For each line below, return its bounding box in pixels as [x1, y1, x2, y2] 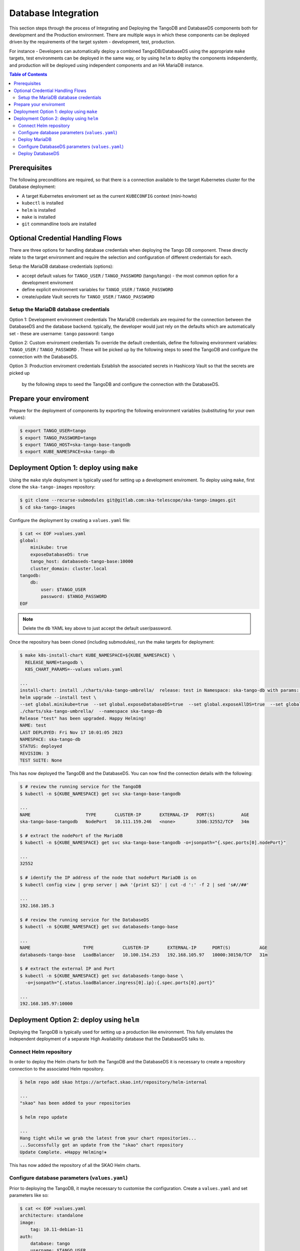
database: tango [30, 1241, 70, 1246]
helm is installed [21, 207, 56, 213]
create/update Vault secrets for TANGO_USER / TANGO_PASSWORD [21, 293, 155, 300]
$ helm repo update [19, 1114, 67, 1120]
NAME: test [19, 723, 46, 728]
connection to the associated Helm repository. [9, 1066, 104, 1072]
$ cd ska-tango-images [19, 504, 75, 510]
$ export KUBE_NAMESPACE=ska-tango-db [19, 449, 115, 455]
